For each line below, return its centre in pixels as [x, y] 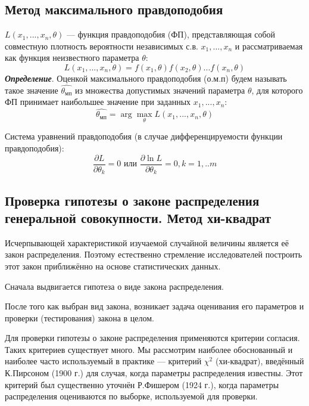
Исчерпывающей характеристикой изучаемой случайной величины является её [147, 242]
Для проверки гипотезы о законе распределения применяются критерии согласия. [152, 338]
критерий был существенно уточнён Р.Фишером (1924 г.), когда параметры [142, 384]
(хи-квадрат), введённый [260, 361]
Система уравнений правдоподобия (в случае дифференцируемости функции [144, 136]
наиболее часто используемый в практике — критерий [103, 361]
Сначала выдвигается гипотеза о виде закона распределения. [114, 286]
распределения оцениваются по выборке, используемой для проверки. [131, 396]
